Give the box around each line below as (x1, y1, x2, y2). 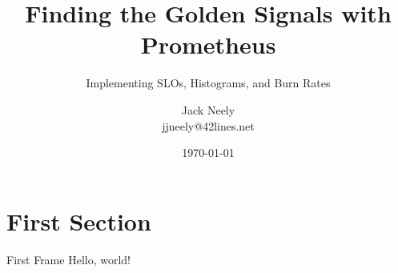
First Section (6, 204, 151, 237)
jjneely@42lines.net (162, 117, 255, 134)
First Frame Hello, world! (6, 251, 131, 267)
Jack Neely (181, 101, 235, 118)
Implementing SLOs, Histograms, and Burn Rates (86, 74, 331, 91)
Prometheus (140, 28, 276, 61)
